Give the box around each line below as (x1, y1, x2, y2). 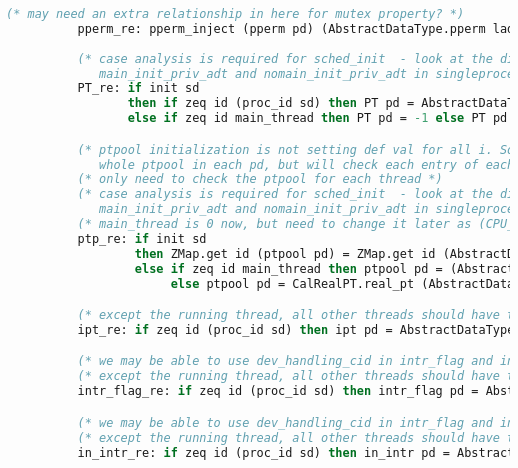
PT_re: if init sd (77, 81, 200, 96)
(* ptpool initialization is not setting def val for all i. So (77, 142, 515, 157)
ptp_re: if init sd (77, 231, 207, 246)
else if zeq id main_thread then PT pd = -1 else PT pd (127, 111, 508, 126)
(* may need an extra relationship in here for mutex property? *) (6, 7, 465, 21)
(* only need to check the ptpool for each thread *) (77, 172, 443, 187)
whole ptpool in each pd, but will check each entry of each (99, 157, 515, 172)
